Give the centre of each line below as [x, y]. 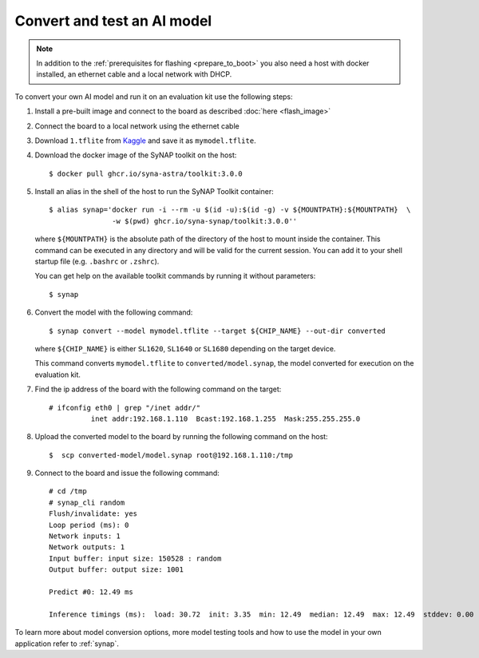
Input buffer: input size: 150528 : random [135, 558]
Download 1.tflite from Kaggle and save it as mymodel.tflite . [145, 141]
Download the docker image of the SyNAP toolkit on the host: [136, 155]
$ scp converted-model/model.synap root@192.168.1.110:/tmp [171, 455]
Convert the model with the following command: [114, 312]
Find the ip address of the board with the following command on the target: [158, 389]
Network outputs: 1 [87, 547]
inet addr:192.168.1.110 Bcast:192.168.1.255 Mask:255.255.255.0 [226, 418]
